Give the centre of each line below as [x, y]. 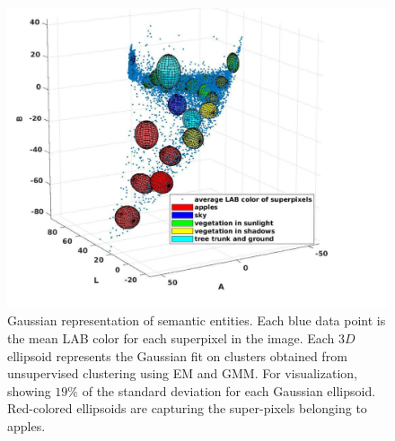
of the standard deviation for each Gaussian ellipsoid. [229, 390]
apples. [26, 425]
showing [29, 390]
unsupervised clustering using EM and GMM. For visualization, [182, 373]
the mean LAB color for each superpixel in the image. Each [171, 337]
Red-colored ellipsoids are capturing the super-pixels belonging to [187, 408]
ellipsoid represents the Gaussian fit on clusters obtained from [177, 355]
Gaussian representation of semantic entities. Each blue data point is [197, 320]
